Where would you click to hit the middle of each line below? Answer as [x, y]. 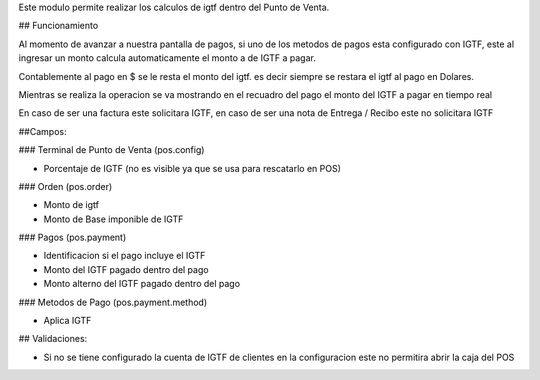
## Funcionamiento [58, 26]
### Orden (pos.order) [65, 186]
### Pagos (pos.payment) [72, 237]
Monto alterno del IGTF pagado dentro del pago [141, 284]
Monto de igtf [71, 205]
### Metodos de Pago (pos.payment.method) [113, 302]
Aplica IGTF [67, 321]
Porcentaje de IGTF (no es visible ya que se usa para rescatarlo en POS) [192, 168]
